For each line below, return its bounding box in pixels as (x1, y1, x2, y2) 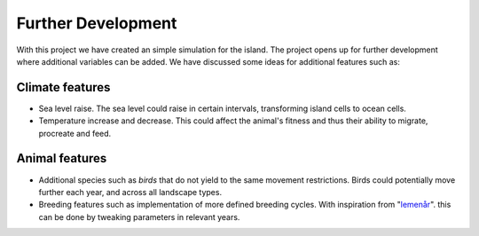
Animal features (16, 151, 107, 166)
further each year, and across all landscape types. (38, 186, 222, 197)
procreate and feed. (38, 128, 112, 138)
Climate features (16, 80, 111, 95)
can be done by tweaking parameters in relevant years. (38, 211, 240, 222)
